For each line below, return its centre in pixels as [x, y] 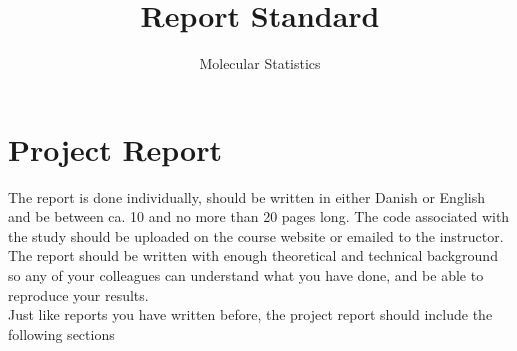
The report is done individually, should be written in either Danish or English [246, 196]
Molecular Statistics [260, 63]
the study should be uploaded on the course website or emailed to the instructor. [256, 235]
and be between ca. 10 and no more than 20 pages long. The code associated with [259, 216]
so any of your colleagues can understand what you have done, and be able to [246, 275]
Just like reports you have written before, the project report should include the [250, 314]
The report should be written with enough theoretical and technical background [253, 255]
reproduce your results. [78, 294]
